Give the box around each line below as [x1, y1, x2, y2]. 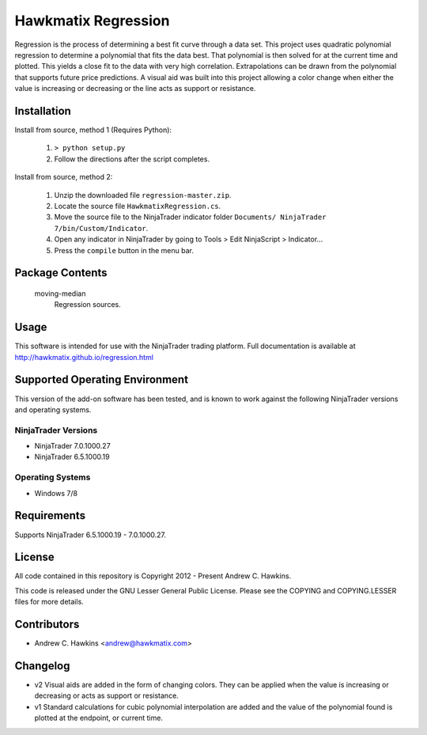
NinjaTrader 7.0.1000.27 [34, 441, 111, 451]
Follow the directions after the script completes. [54, 154, 210, 164]
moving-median [34, 289, 86, 298]
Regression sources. [54, 300, 122, 309]
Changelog [14, 659, 70, 672]
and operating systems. [14, 404, 92, 415]
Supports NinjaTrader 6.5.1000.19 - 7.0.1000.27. [14, 530, 166, 540]
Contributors [14, 618, 80, 631]
